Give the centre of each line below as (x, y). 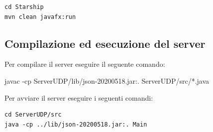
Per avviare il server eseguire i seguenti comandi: (79, 97)
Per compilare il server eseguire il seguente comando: (85, 64)
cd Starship (24, 7)
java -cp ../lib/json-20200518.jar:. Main (76, 124)
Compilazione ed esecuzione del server (105, 43)
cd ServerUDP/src (33, 115)
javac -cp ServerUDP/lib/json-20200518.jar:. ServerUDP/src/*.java (107, 80)
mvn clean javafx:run (40, 17)
